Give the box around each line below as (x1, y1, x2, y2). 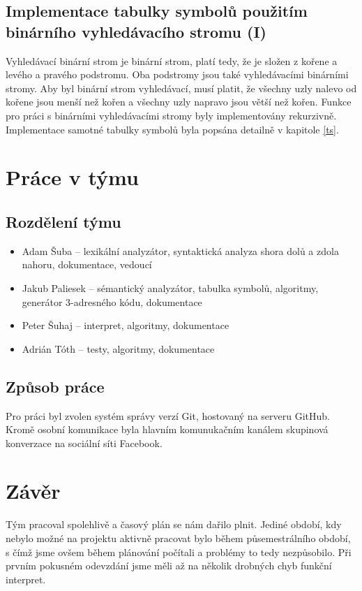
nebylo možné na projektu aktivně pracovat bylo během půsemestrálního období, (6, 531, 351, 545)
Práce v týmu (6, 163, 139, 191)
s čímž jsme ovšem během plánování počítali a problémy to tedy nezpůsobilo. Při (6, 544, 352, 559)
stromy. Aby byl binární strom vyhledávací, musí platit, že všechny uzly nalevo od (6, 80, 357, 95)
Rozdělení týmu (6, 210, 121, 232)
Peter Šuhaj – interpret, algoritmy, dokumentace (22, 318, 229, 333)
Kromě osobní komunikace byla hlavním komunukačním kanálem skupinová (6, 422, 329, 437)
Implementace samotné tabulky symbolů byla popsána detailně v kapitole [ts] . (6, 122, 339, 136)
